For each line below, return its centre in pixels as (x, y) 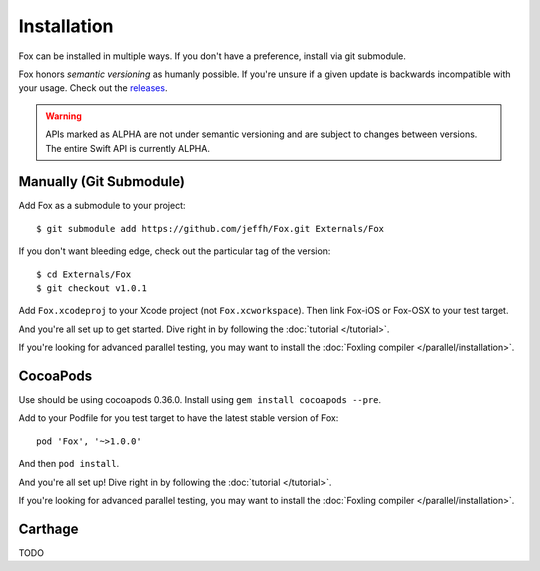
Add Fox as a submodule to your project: (102, 206)
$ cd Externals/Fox (84, 274)
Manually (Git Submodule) (101, 181)
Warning (63, 116)
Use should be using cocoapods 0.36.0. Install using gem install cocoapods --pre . (200, 400)
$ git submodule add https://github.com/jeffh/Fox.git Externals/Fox (210, 228)
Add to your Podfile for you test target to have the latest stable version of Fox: (178, 418)
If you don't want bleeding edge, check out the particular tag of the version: (174, 251)
